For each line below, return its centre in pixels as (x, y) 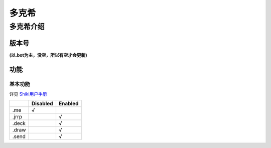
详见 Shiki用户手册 (28, 94)
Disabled (42, 104)
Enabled (69, 104)
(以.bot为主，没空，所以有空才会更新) (48, 55)
